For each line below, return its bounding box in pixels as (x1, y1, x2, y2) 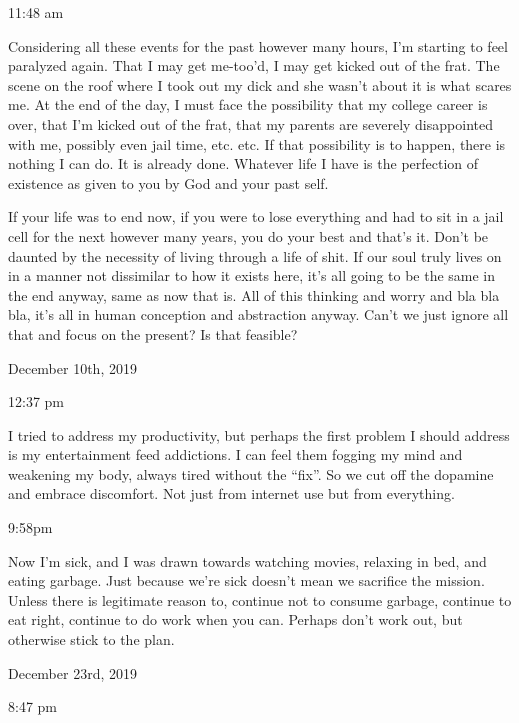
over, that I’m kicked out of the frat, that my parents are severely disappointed (8, 113, 493, 134)
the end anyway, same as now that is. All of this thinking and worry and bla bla (8, 284, 500, 305)
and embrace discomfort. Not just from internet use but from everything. (8, 483, 455, 504)
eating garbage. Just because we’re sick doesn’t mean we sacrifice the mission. (8, 570, 485, 591)
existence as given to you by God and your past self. (8, 172, 329, 193)
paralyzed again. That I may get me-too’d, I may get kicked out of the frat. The (8, 55, 500, 76)
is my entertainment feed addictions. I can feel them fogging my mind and (8, 444, 463, 465)
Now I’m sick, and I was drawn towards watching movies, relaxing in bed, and (8, 550, 487, 571)
